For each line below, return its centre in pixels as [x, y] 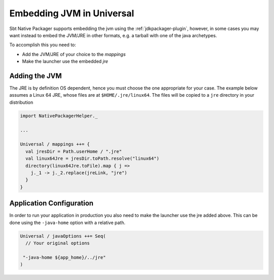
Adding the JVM [36, 76]
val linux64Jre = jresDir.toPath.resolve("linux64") [92, 159]
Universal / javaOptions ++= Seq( [63, 236]
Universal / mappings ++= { [55, 144]
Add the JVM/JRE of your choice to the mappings [74, 54]
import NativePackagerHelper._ [59, 116]
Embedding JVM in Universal [72, 13]
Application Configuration [52, 203]
